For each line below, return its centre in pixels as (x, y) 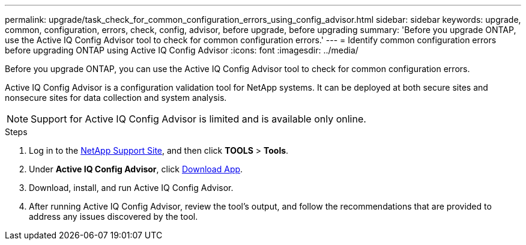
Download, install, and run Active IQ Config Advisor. (131, 188)
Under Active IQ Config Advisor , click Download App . (136, 169)
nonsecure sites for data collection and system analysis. (116, 98)
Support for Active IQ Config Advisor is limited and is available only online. (198, 119)
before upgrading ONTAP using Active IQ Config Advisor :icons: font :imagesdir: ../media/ (182, 50)
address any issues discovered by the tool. (113, 216)
